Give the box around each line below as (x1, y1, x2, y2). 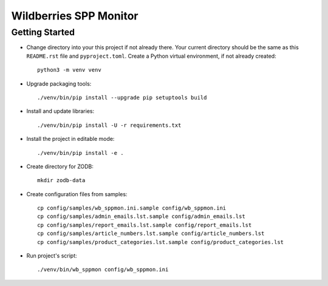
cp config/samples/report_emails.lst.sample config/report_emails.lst (37, 222, 252, 228)
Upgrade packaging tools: (26, 80, 92, 87)
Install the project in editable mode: (26, 135, 115, 143)
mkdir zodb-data (37, 177, 86, 184)
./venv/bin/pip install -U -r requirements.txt (37, 121, 182, 129)
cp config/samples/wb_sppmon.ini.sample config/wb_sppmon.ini (37, 205, 227, 212)
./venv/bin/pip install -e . (37, 149, 124, 156)
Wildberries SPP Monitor (11, 9, 139, 22)
